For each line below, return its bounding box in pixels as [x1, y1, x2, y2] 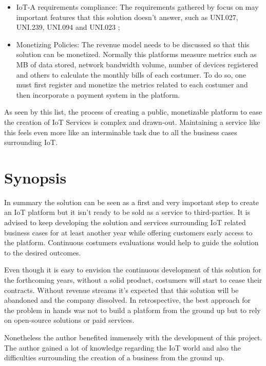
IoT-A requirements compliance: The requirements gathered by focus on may [16, 2, 259, 12]
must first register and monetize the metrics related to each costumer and [16, 79, 248, 90]
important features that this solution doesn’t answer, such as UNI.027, [16, 11, 238, 22]
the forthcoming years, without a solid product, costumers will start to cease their [4, 274, 262, 285]
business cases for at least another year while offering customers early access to [4, 227, 253, 237]
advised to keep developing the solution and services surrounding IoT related [4, 217, 246, 228]
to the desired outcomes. [4, 247, 81, 258]
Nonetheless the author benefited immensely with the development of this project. [4, 332, 262, 342]
